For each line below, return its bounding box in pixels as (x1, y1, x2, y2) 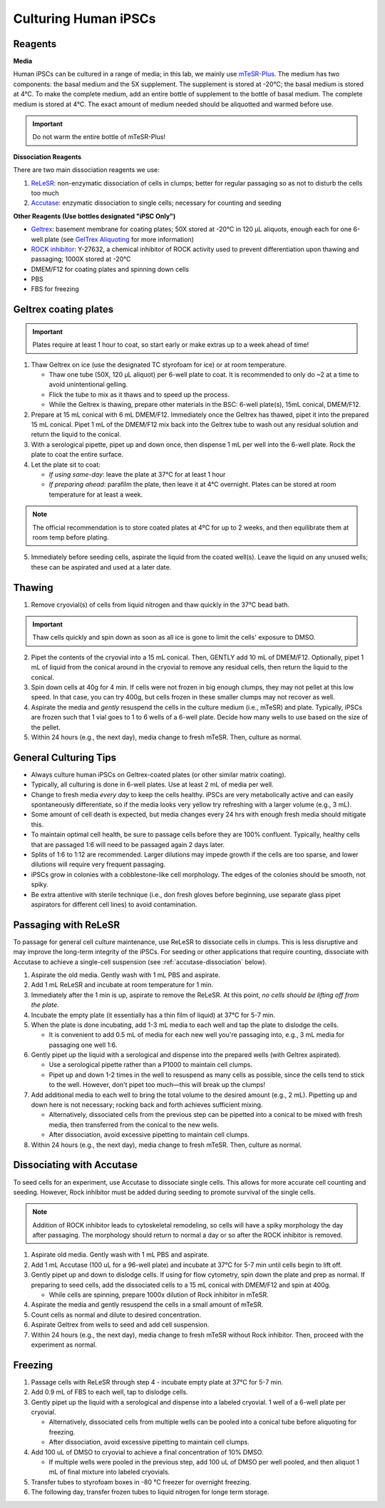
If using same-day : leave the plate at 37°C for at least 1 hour (48, 470, 226, 478)
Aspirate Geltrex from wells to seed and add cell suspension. (31, 1320, 210, 1329)
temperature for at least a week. (48, 490, 143, 499)
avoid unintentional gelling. (48, 380, 128, 389)
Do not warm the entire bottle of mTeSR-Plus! (32, 133, 166, 141)
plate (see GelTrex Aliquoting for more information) (44, 235, 194, 243)
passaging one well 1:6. (48, 1041, 118, 1049)
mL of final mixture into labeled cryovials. (48, 1467, 170, 1477)
